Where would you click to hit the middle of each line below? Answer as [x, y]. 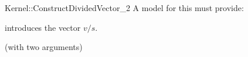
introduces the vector [43, 27]
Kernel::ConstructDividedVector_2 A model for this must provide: [124, 8]
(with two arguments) [44, 47]
